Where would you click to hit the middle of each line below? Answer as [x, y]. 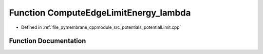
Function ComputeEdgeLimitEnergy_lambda [100, 13]
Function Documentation [47, 41]
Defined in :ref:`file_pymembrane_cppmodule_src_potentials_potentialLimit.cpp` [101, 27]
